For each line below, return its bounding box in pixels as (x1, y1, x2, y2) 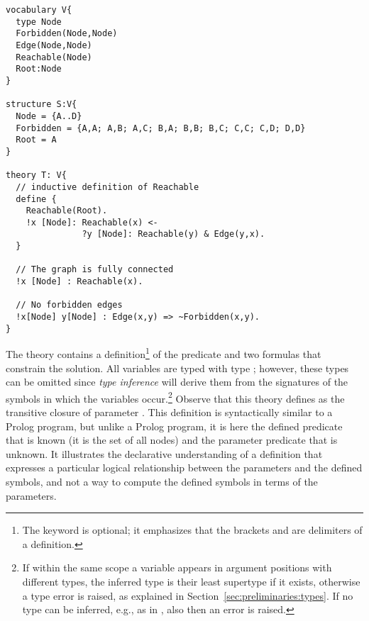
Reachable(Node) (16, 52, 92, 62)
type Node (16, 16, 62, 27)
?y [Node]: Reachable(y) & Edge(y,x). (82, 229, 265, 240)
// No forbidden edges (16, 300, 123, 310)
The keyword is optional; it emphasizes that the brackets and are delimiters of (22, 522, 363, 537)
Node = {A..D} (16, 111, 82, 121)
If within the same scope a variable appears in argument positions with (22, 560, 332, 575)
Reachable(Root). (26, 206, 108, 216)
